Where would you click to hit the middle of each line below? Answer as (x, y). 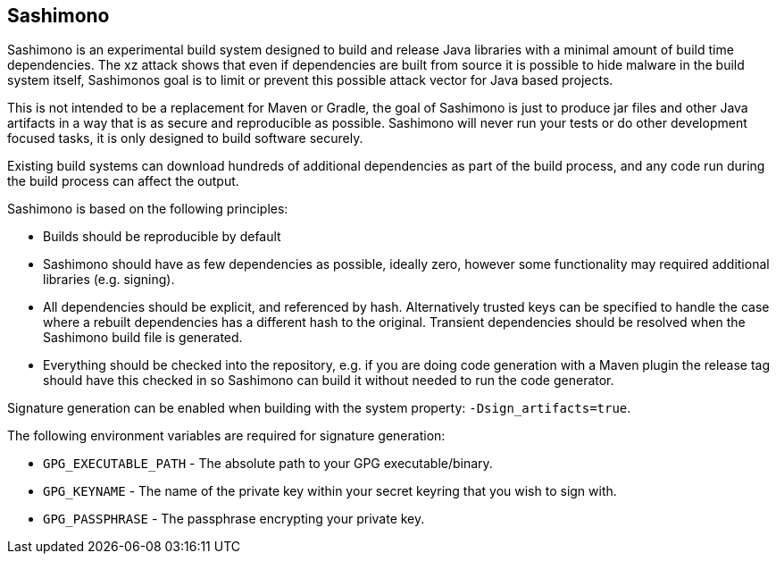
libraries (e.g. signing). (109, 280)
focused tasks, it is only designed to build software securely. (185, 138)
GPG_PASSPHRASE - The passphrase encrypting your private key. (234, 519)
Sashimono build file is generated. (143, 338)
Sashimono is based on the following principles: (148, 209)
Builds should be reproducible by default (162, 237)
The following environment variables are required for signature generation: (226, 436)
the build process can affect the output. (123, 181)
